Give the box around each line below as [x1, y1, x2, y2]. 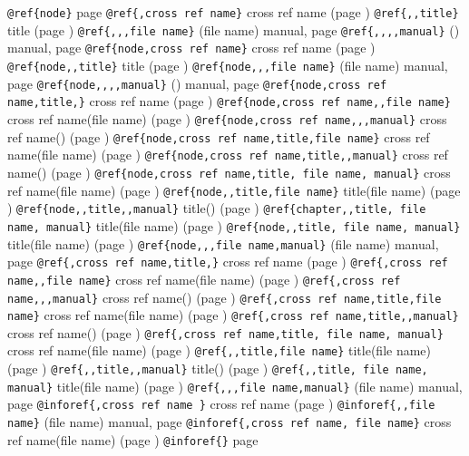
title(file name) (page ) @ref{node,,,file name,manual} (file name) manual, [7, 234, 439, 253]
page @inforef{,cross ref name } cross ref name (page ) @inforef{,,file [7, 394, 435, 413]
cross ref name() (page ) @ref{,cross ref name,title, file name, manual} [7, 323, 444, 342]
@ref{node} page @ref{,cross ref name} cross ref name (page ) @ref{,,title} [7, 3, 459, 21]
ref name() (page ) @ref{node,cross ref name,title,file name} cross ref [7, 127, 430, 146]
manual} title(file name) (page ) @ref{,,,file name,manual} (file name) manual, [7, 376, 463, 395]
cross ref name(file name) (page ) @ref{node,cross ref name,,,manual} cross [7, 109, 447, 128]
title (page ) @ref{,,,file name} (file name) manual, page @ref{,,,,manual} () [7, 20, 460, 39]
